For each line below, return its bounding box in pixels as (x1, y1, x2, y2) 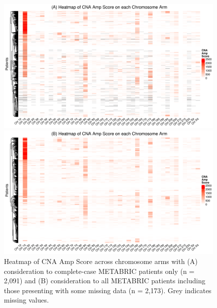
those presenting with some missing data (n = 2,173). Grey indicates (4, 285, 212, 295)
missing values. (4, 295, 49, 305)
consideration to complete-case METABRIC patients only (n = (4, 265, 195, 276)
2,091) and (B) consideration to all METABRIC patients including (4, 275, 206, 286)
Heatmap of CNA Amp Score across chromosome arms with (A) (4, 256, 198, 266)
